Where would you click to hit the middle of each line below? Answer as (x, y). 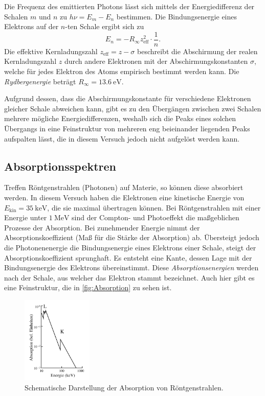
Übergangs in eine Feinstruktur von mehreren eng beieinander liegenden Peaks (127, 128)
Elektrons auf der (31, 26)
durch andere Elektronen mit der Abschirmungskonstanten (156, 61)
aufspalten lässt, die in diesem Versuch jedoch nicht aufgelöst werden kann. (122, 138)
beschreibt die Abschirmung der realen (197, 51)
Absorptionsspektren (60, 166)
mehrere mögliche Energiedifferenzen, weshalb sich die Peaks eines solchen (120, 118)
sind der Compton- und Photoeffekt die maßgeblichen (156, 217)
